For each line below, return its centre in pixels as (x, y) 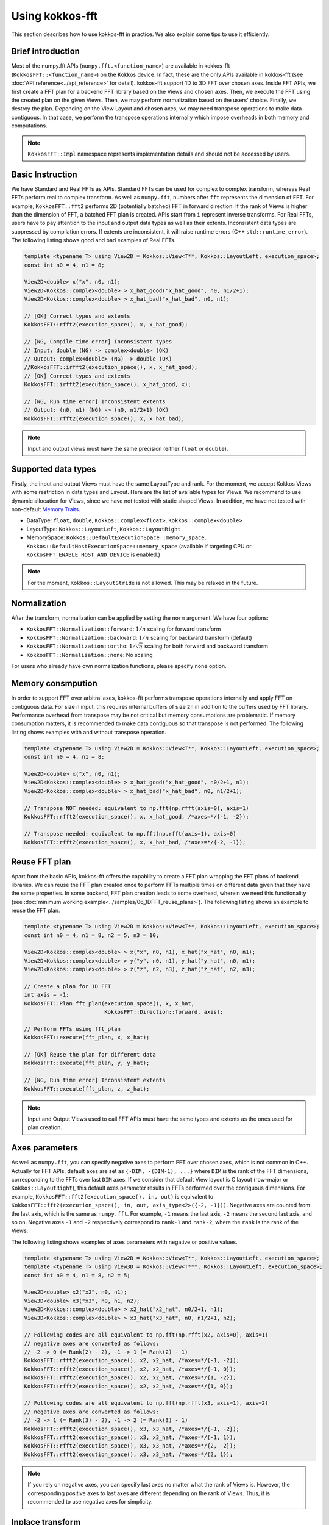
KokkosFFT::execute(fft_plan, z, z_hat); (87, 1089)
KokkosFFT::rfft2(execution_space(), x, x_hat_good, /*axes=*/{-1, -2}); (136, 816)
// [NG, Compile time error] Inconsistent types (98, 342)
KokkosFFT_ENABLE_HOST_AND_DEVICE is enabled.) (94, 554)
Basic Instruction (44, 174)
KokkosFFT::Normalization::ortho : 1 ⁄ (81, 646)
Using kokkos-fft (55, 16)
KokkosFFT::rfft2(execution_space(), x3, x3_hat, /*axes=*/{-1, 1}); (130, 1437)
